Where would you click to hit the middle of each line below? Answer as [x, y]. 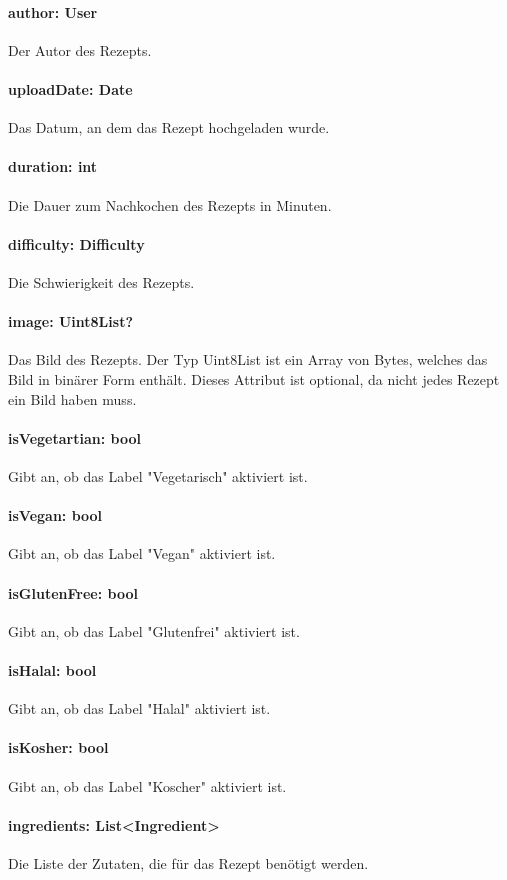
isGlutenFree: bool [73, 592]
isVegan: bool [55, 515]
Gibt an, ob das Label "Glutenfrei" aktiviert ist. [154, 630]
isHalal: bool [52, 669]
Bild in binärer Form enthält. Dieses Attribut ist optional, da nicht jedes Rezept [254, 378]
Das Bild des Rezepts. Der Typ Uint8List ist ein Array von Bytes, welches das [248, 359]
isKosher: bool [58, 747]
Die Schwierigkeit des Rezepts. [101, 281]
